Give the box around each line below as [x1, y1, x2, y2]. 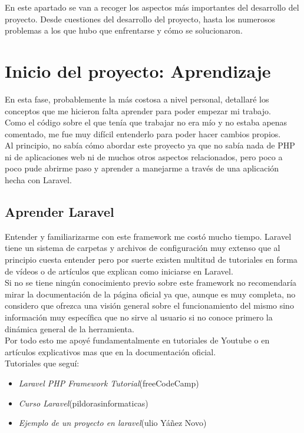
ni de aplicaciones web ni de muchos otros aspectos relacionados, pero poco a [5, 150, 283, 163]
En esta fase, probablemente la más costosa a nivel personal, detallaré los [5, 92, 269, 105]
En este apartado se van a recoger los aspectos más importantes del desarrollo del [5, 1, 299, 13]
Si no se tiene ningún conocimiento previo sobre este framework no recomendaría [5, 276, 297, 289]
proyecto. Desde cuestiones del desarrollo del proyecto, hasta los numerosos [5, 12, 276, 25]
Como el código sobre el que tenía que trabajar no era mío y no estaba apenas [5, 116, 288, 128]
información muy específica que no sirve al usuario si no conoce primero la [5, 311, 273, 323]
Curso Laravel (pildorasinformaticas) [18, 396, 148, 409]
